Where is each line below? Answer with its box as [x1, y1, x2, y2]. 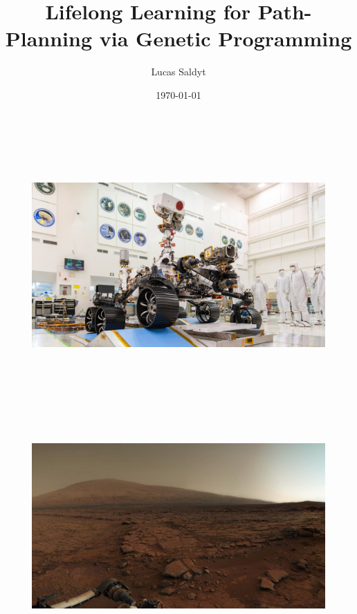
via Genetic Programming [99, 24, 352, 53]
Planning [5, 24, 93, 53]
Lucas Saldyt [151, 64, 206, 79]
